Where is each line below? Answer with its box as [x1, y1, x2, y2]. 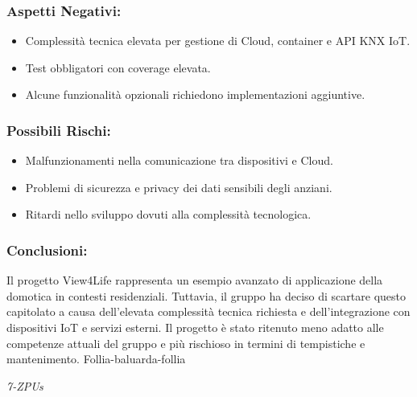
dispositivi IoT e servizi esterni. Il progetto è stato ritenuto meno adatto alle [6, 319, 384, 335]
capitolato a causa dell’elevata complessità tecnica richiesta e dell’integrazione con [6, 303, 411, 320]
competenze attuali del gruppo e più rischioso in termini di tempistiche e [6, 334, 365, 351]
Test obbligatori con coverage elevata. [25, 59, 211, 76]
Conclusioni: [6, 239, 88, 260]
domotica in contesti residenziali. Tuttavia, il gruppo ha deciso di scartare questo [6, 287, 406, 304]
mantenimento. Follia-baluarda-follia [6, 350, 186, 367]
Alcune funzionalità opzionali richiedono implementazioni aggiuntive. [25, 86, 365, 103]
